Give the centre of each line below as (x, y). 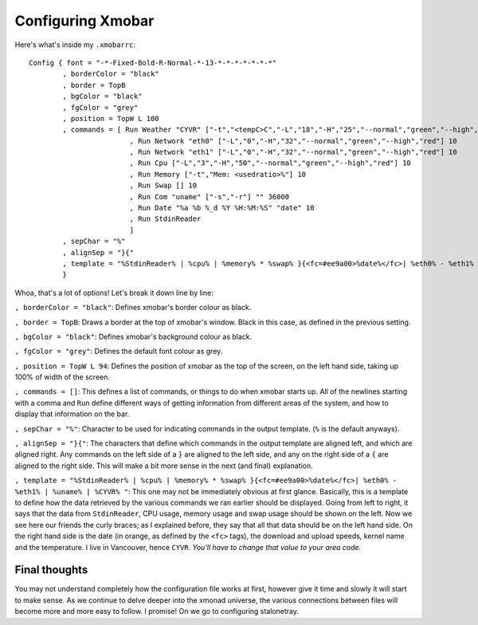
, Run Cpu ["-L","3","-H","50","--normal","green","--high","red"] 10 (270, 163)
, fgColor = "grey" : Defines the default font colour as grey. (119, 352)
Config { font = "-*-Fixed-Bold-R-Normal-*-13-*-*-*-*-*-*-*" (153, 63)
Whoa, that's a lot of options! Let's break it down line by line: (114, 293)
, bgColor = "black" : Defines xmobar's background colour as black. (133, 336)
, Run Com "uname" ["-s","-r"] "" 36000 (210, 197)
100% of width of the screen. (63, 377)
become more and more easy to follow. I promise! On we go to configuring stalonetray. (157, 611)
